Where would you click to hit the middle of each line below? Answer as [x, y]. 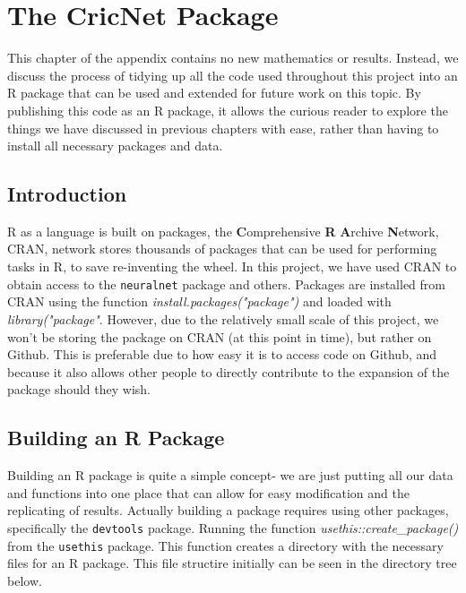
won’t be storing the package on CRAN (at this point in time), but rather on [220, 336]
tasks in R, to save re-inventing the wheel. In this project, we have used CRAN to [232, 266]
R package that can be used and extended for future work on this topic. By [214, 93]
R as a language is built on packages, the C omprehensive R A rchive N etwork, [223, 231]
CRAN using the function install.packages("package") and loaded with [199, 301]
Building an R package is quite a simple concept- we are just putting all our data [230, 475]
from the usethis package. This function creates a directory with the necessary [225, 545]
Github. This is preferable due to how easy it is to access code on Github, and [222, 354]
